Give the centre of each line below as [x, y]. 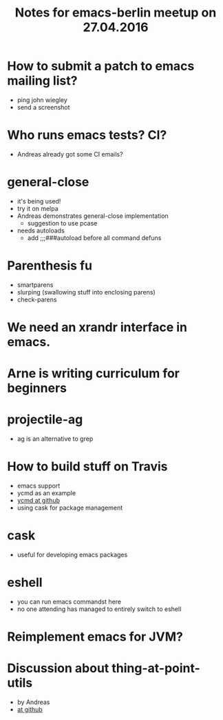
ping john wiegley [42, 100]
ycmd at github [39, 500]
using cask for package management [70, 508]
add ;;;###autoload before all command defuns [94, 238]
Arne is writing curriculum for [94, 373]
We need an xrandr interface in [97, 327]
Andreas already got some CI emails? [70, 154]
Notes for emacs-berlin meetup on [116, 13]
